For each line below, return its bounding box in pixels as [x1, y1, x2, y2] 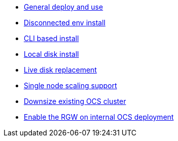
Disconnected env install [24, 18, 106, 27]
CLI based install [24, 34, 79, 43]
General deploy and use [24, 3, 103, 11]
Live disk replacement [24, 65, 97, 74]
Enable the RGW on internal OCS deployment [24, 113, 174, 121]
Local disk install [24, 50, 79, 58]
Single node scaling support [24, 81, 117, 90]
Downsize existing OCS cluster [24, 97, 126, 105]
